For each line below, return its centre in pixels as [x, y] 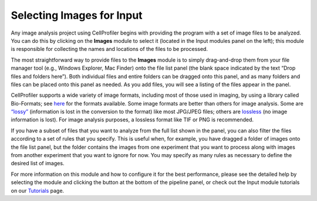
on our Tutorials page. [38, 190]
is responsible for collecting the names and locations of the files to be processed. [109, 49]
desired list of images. [38, 163]
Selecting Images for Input [77, 15]
